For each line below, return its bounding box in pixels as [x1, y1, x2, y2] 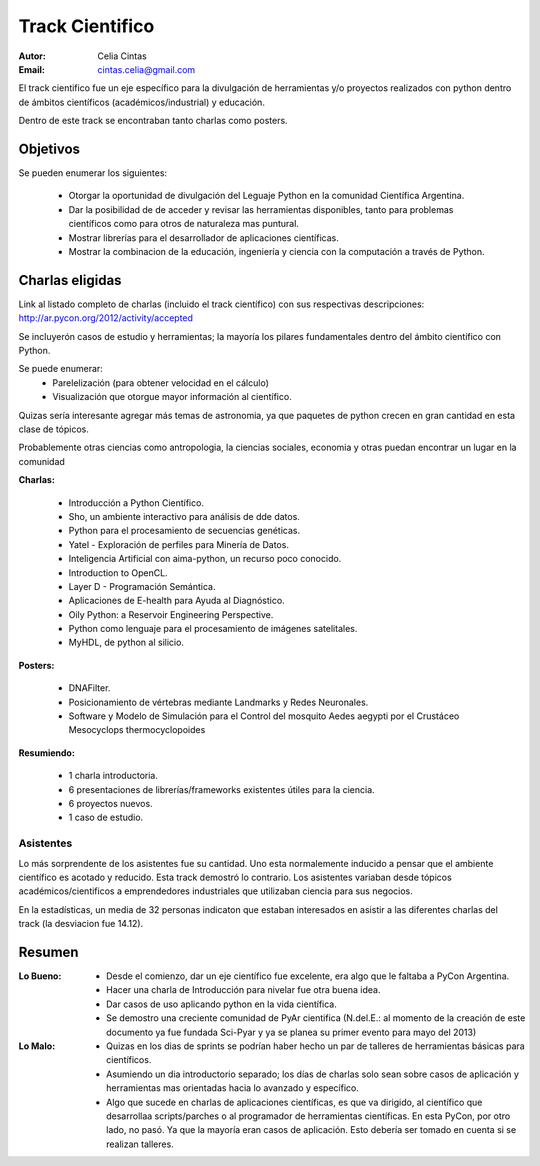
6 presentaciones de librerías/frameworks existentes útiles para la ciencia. [68, 783, 375, 795]
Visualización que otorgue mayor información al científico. [52, 391, 292, 403]
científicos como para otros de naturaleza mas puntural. [68, 218, 300, 230]
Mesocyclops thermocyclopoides [68, 724, 206, 736]
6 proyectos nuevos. [68, 797, 154, 809]
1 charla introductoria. [68, 770, 159, 782]
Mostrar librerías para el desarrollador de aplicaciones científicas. [68, 231, 339, 244]
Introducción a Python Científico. [68, 496, 205, 509]
